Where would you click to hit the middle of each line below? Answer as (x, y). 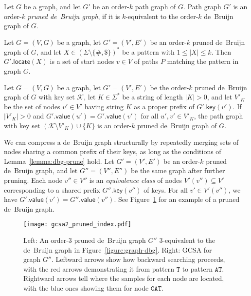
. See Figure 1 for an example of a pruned (177, 199)
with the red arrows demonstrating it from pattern (99, 268)
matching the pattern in (203, 61)
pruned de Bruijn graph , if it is (74, 16)
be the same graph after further (178, 170)
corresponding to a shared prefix (52, 189)
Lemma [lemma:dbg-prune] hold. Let (59, 161)
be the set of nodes (32, 106)
